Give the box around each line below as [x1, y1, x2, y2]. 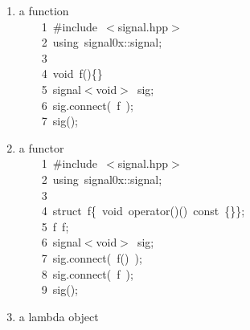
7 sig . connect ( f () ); [41, 249, 142, 266]
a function [18, 2, 69, 18]
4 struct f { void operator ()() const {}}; [41, 202, 245, 219]
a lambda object [18, 308, 99, 324]
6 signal [41, 234, 81, 251]
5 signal [41, 80, 81, 97]
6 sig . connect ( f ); [41, 96, 133, 113]
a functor [18, 139, 64, 156]
